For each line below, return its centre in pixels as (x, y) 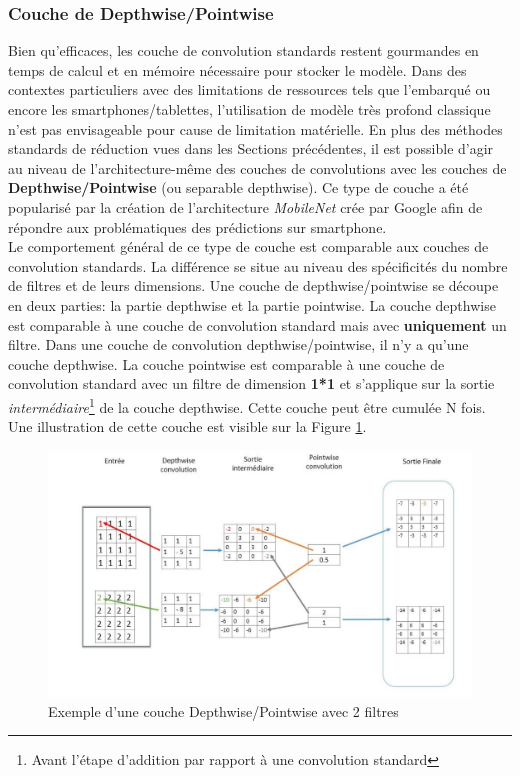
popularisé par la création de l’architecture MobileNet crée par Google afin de (245, 206)
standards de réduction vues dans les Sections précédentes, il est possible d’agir (251, 148)
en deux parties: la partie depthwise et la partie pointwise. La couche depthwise (252, 304)
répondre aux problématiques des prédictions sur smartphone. (197, 226)
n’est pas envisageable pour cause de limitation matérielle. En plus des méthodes (255, 128)
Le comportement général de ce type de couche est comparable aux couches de (248, 246)
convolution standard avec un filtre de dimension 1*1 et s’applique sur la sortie (251, 383)
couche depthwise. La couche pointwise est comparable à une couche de (226, 363)
